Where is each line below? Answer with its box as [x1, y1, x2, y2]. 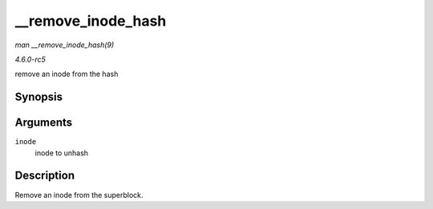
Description [14, 169, 75, 183]
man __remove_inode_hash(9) [14, 40, 115, 50]
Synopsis [14, 90, 63, 104]
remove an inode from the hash [14, 69, 119, 79]
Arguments [14, 116, 73, 130]
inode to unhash [34, 148, 88, 158]
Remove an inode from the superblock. [14, 190, 144, 199]
